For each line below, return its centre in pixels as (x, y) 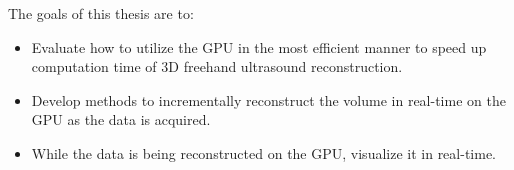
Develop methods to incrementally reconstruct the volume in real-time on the (268, 99)
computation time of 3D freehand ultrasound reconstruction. (217, 66)
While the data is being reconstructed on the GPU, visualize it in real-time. (263, 152)
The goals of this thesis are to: (101, 13)
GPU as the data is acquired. (121, 119)
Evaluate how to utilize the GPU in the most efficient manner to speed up (259, 46)
